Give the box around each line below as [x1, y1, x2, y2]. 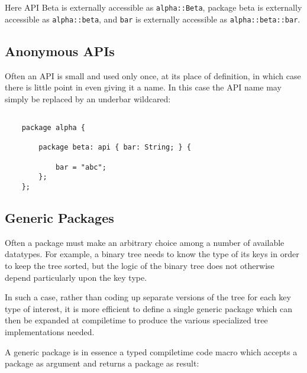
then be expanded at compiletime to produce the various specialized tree [5, 314, 268, 326]
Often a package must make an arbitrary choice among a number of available [5, 236, 285, 248]
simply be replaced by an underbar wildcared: [5, 92, 171, 105]
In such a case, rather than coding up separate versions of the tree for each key [5, 291, 291, 303]
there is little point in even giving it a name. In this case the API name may [5, 81, 282, 93]
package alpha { [21, 123, 86, 132]
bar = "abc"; [55, 163, 106, 171]
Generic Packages [5, 208, 114, 226]
